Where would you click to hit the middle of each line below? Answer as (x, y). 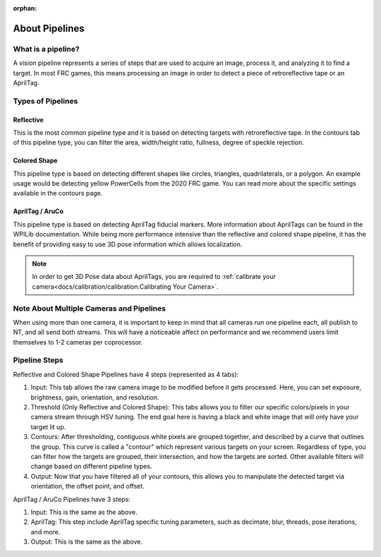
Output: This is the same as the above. (86, 542)
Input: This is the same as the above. (84, 512)
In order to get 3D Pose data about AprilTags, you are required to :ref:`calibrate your (154, 277)
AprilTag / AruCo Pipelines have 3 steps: (72, 499)
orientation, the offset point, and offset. (87, 486)
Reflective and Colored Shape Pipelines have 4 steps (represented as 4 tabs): (126, 374)
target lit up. (48, 426)
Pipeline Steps (38, 360)
